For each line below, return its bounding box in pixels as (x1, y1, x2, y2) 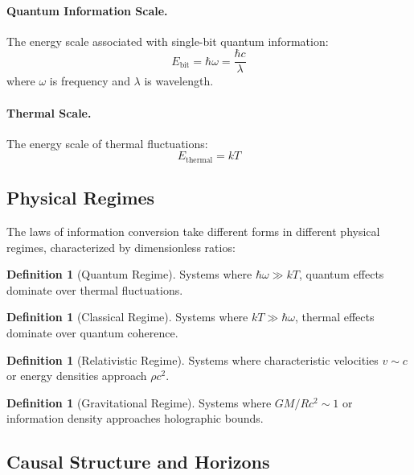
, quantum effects (298, 266, 384, 283)
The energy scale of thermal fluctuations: (6, 134, 208, 151)
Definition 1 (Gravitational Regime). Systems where (6, 394, 272, 411)
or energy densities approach (6, 367, 147, 384)
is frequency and (49, 72, 130, 89)
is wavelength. (144, 72, 214, 89)
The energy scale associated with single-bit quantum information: (6, 32, 329, 49)
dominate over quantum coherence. (6, 324, 178, 341)
